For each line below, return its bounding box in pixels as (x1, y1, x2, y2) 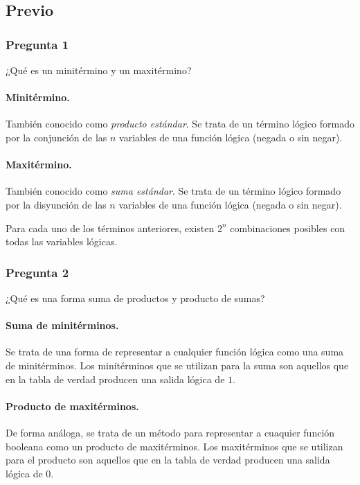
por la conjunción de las (6, 130, 107, 144)
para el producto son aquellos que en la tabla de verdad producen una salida (6, 452, 330, 467)
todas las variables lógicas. (6, 234, 118, 249)
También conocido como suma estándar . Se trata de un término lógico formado (6, 184, 341, 198)
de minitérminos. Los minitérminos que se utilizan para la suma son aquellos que (6, 358, 349, 372)
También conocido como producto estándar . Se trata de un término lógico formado (6, 116, 354, 131)
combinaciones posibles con (230, 220, 345, 235)
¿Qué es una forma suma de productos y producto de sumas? (6, 290, 265, 305)
